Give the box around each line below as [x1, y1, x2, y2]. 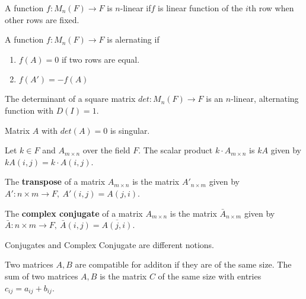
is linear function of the [158, 2, 243, 14]
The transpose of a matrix [5, 175, 106, 188]
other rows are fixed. [5, 13, 79, 25]
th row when [248, 2, 294, 14]
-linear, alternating [231, 92, 299, 105]
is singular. [110, 124, 150, 136]
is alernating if [107, 33, 160, 46]
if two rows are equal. [61, 53, 140, 65]
